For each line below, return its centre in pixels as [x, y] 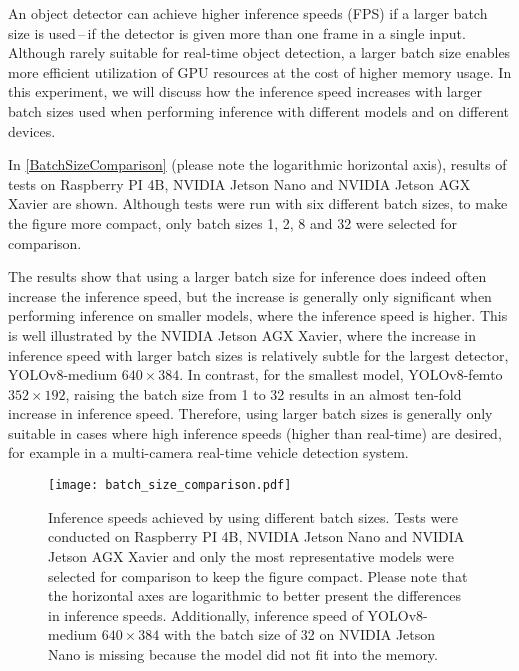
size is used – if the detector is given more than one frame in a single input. [237, 32]
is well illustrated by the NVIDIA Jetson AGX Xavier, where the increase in [242, 334]
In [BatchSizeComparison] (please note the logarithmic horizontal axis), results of [257, 164]
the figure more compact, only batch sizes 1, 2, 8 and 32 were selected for [233, 222]
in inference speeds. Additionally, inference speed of [205, 614]
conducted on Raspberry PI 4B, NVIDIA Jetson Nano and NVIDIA [256, 536]
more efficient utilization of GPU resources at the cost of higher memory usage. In [260, 71]
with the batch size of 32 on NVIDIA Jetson [299, 634]
